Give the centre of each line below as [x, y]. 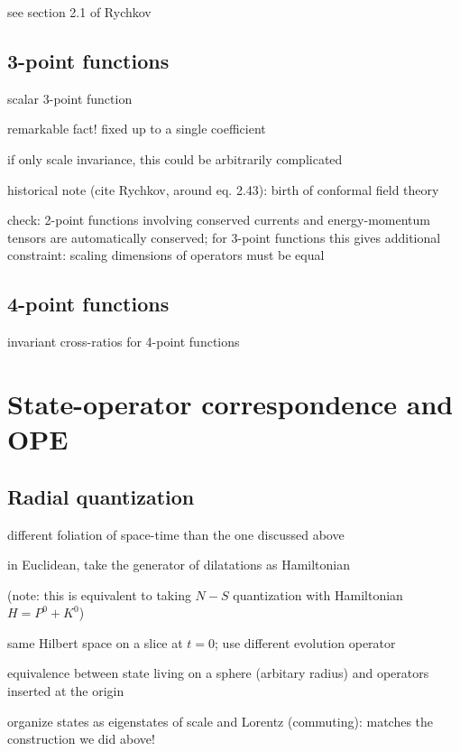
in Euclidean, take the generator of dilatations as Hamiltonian [179, 565]
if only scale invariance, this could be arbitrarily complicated [175, 158]
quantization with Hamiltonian [318, 594]
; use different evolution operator [305, 642]
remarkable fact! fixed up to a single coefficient [137, 129]
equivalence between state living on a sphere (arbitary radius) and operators [218, 673]
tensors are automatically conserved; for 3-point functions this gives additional [224, 237]
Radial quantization [101, 496]
